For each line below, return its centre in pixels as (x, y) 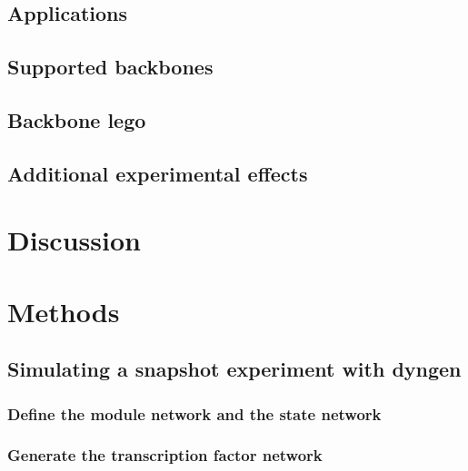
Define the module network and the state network (194, 413)
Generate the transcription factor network (165, 455)
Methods (64, 311)
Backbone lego (77, 119)
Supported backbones (110, 67)
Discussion (74, 240)
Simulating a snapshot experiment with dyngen (234, 369)
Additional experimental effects (158, 173)
